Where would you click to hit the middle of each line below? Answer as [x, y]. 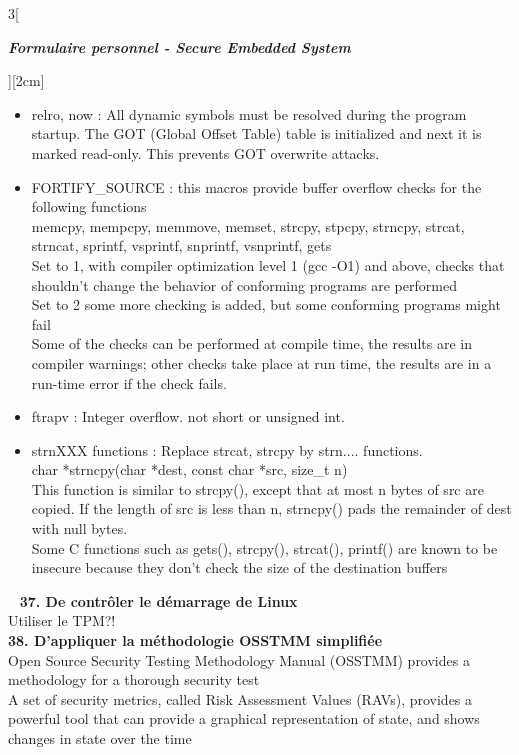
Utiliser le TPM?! [62, 620]
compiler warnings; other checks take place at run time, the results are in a [261, 362]
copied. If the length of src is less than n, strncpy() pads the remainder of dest [271, 508]
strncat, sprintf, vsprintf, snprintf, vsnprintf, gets [181, 245]
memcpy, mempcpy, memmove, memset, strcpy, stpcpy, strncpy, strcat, [248, 225]
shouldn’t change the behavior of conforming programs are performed [244, 284]
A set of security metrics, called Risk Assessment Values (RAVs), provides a [240, 698]
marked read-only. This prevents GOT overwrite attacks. [205, 152]
